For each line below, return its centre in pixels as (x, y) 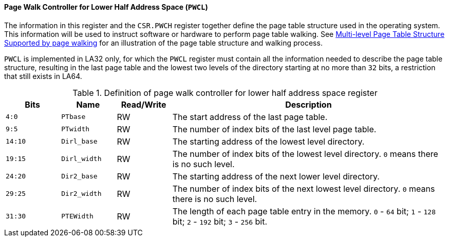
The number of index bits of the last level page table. (274, 129)
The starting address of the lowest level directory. (268, 141)
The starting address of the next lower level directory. (276, 176)
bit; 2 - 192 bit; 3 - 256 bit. (220, 221)
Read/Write (144, 104)
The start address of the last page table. (250, 117)
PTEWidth (77, 216)
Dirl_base (79, 142)
